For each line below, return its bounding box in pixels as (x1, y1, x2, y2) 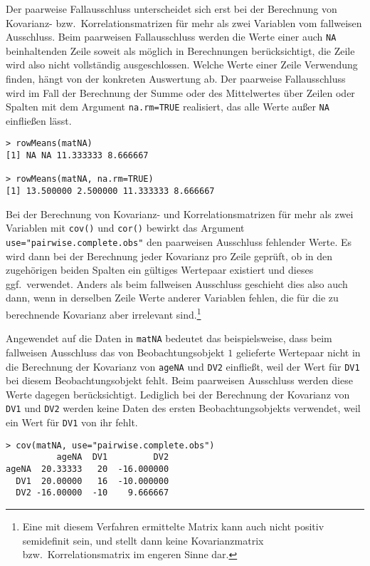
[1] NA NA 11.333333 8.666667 (6, 150, 149, 161)
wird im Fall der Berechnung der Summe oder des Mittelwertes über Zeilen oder (6, 85, 355, 100)
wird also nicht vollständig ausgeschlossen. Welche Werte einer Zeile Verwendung (6, 57, 358, 72)
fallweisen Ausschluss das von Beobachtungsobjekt (6, 344, 225, 359)
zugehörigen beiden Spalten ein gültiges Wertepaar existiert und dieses (6, 262, 314, 277)
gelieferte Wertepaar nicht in (236, 344, 361, 359)
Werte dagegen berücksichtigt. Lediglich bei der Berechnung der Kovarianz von (6, 386, 350, 401)
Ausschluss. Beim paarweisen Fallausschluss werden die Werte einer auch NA (6, 29, 337, 44)
